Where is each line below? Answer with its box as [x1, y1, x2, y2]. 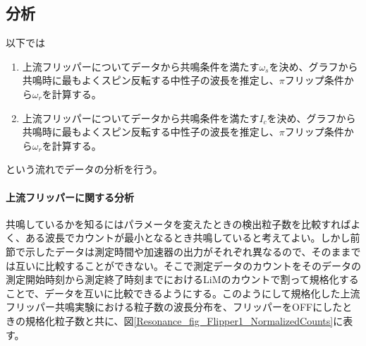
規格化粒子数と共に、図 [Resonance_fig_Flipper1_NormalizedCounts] [25, 313, 334, 328]
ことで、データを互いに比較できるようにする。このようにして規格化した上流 [6, 285, 360, 300]
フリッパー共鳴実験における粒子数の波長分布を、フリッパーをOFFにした [6, 299, 343, 314]
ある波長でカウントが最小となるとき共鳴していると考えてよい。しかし [25, 230, 350, 245]
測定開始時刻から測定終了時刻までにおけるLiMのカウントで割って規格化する [6, 272, 359, 287]
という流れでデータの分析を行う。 [6, 162, 163, 177]
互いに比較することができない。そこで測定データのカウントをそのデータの [15, 258, 361, 273]
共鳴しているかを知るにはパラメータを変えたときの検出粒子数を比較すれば [6, 216, 351, 231]
